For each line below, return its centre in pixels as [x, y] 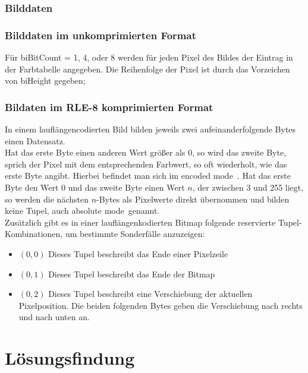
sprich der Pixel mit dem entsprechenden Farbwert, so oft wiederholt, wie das [146, 164]
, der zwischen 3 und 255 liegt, [248, 187]
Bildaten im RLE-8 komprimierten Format [109, 107]
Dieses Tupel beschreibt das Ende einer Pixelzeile [138, 254]
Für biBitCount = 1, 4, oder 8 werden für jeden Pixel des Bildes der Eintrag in [149, 57]
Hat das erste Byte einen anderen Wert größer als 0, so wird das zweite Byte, [146, 152]
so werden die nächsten [47, 199]
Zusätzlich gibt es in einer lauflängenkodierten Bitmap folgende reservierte [140, 222]
